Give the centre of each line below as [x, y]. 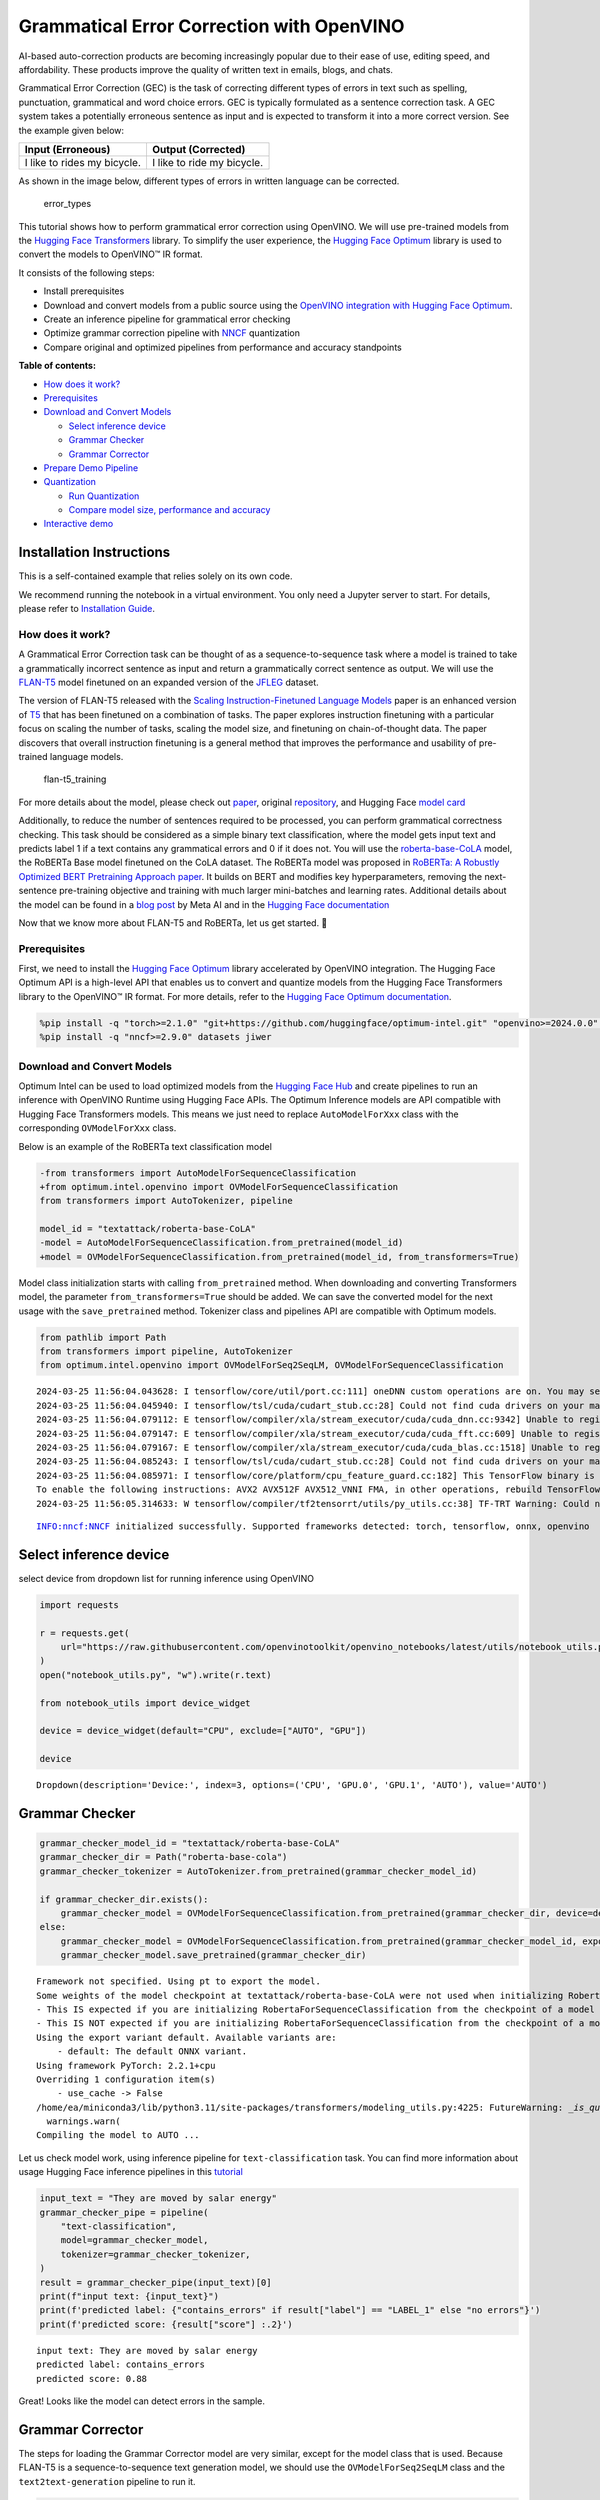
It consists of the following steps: [86, 272]
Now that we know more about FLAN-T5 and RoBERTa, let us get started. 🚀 [173, 922]
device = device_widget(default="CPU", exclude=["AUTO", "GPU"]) [203, 1731]
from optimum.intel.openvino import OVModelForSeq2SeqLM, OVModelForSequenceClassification [271, 1365]
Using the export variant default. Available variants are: [186, 2037]
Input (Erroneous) [67, 149]
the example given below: [71, 130]
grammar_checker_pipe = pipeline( [124, 2212]
